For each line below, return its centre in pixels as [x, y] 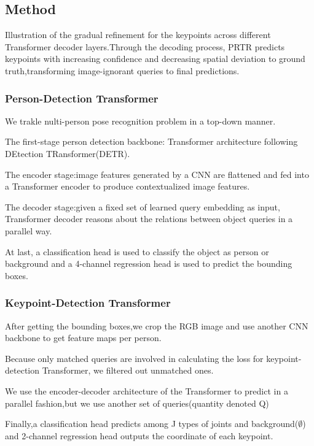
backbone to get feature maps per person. [83, 338]
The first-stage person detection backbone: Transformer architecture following [151, 141]
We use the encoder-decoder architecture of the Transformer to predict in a [147, 390]
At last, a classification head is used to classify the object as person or [137, 251]
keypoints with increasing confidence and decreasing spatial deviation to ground [155, 59]
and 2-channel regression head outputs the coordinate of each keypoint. [139, 435]
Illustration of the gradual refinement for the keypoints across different [138, 35]
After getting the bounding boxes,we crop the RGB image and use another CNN [157, 325]
